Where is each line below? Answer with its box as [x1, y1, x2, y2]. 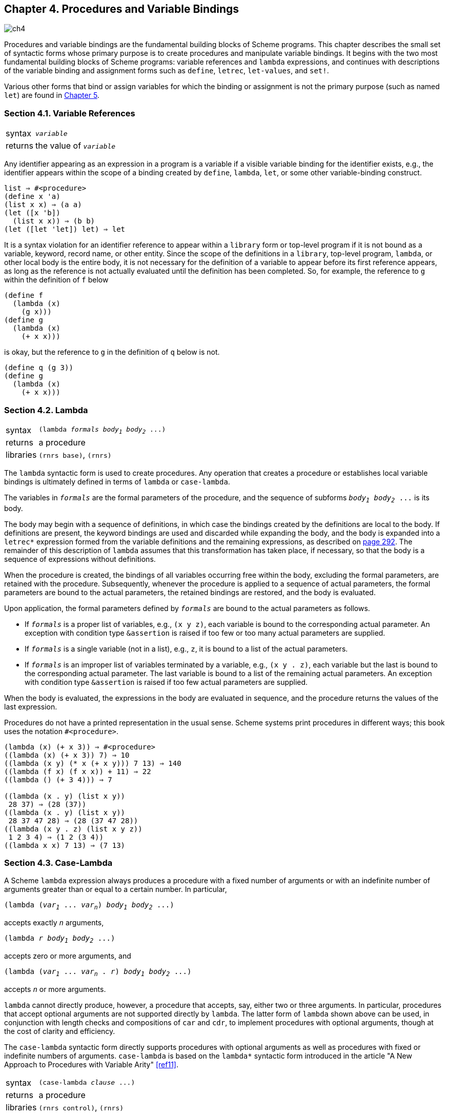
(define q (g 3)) [4, 363, 73, 372]
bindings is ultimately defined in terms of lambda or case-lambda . [4, 477, 230, 486]
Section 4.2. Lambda [4, 404, 88, 415]
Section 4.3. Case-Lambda [4, 858, 113, 868]
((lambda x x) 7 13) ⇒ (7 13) [4, 841, 126, 849]
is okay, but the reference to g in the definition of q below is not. [4, 348, 220, 357]
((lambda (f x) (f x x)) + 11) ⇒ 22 [4, 767, 151, 776]
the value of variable [35, 140, 116, 151]
